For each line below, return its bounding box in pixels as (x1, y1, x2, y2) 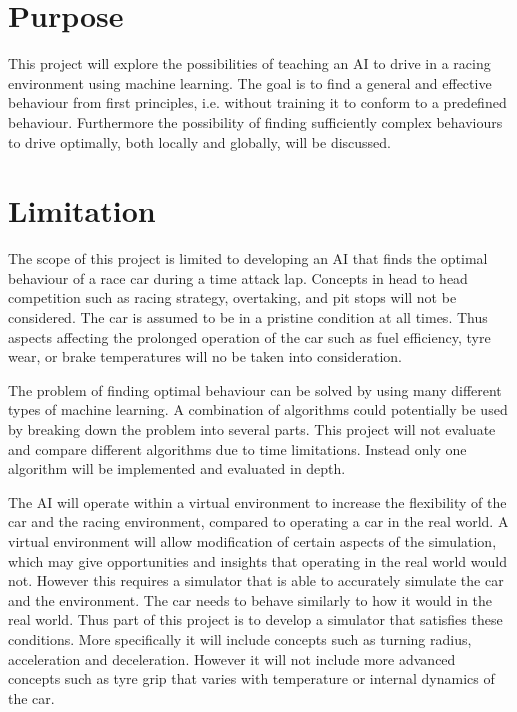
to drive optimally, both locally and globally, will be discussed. (8, 131, 391, 152)
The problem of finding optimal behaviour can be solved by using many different (8, 379, 502, 400)
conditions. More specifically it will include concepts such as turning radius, (8, 628, 472, 649)
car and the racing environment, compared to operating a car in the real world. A (8, 511, 509, 532)
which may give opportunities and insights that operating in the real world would (8, 550, 507, 571)
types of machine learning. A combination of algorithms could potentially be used (8, 399, 508, 420)
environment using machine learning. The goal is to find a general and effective (8, 72, 492, 93)
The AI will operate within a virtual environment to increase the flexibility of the (8, 491, 507, 512)
